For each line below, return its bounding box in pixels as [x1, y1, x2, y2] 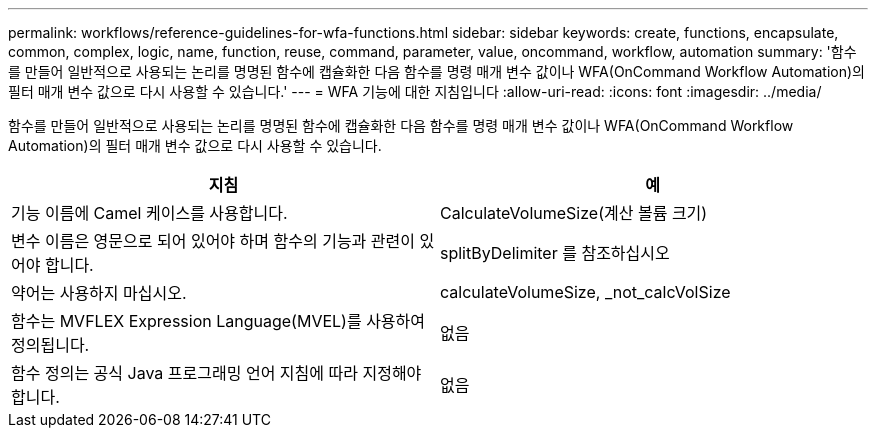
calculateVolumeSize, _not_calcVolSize [440, 282, 731, 302]
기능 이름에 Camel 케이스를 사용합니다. [11, 203, 288, 223]
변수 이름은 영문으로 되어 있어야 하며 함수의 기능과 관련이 [11, 231, 416, 251]
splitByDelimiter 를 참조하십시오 [440, 243, 670, 263]
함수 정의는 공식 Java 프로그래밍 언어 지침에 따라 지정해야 [11, 363, 422, 383]
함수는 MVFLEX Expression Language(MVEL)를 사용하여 [11, 311, 426, 331]
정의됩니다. [11, 335, 90, 355]
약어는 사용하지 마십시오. [11, 283, 187, 303]
